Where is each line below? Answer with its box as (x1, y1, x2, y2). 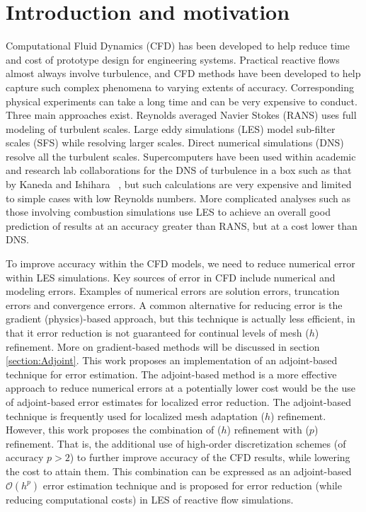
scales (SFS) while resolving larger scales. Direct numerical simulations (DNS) (6, 135, 344, 150)
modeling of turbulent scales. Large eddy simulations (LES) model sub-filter (6, 121, 336, 136)
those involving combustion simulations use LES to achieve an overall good (6, 204, 331, 219)
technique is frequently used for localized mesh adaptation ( (6, 408, 265, 423)
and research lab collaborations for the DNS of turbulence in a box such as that (6, 163, 352, 178)
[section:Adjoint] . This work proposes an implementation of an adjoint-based (6, 353, 338, 368)
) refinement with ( (227, 422, 309, 437)
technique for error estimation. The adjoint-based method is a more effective (6, 366, 337, 381)
